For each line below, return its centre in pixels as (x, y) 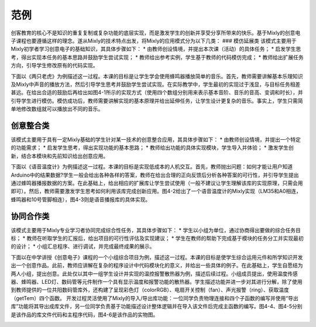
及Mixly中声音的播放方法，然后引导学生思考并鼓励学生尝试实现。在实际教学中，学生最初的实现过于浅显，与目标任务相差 (156, 84)
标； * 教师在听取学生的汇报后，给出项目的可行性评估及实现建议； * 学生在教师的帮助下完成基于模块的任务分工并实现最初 (157, 238)
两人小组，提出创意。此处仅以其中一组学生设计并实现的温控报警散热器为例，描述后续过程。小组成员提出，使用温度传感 (154, 273)
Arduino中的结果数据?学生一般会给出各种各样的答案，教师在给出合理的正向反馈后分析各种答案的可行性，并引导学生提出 (155, 175)
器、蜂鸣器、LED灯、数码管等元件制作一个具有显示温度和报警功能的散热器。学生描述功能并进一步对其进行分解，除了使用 (157, 281)
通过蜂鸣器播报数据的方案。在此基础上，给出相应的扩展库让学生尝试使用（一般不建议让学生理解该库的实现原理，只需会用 (157, 183)
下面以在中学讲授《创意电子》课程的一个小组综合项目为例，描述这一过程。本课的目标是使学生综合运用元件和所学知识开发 (157, 257)
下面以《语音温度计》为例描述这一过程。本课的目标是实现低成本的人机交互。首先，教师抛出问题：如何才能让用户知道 (152, 167)
